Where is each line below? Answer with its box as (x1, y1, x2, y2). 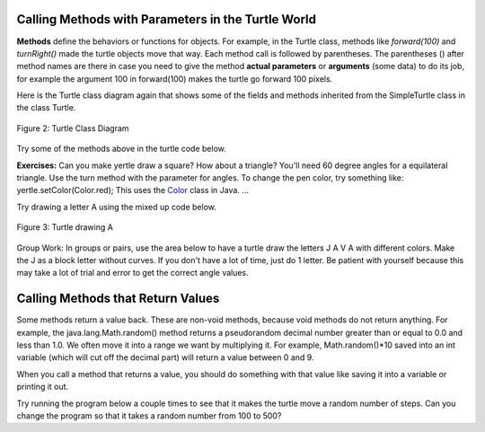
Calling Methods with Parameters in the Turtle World (16, 12, 317, 27)
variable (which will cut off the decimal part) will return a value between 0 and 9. (16, 352, 314, 363)
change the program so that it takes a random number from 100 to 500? (16, 410, 282, 421)
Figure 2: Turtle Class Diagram (16, 122, 129, 134)
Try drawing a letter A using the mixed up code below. (16, 201, 217, 212)
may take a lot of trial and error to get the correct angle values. (16, 268, 249, 278)
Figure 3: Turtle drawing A (16, 222, 114, 233)
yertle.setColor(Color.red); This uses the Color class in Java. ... (16, 185, 249, 196)
